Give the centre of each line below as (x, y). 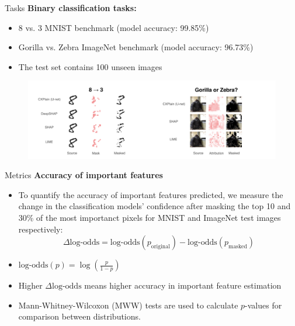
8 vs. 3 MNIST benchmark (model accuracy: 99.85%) (114, 27)
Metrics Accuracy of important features (84, 175)
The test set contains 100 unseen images (90, 66)
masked (238, 247)
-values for (263, 305)
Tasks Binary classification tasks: (71, 8)
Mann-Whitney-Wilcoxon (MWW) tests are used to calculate (128, 305)
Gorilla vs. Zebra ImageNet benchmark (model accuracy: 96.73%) (136, 47)
